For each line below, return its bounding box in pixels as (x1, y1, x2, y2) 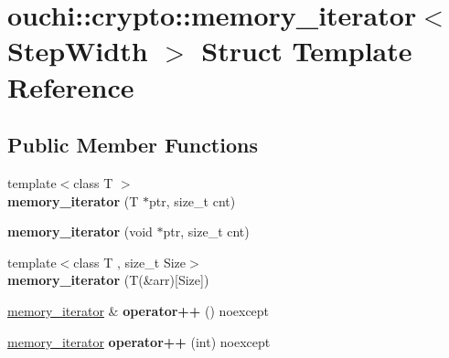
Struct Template (201, 32, 412, 69)
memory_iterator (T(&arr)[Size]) (7, 270, 209, 290)
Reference (7, 68, 134, 105)
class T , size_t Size (73, 252, 187, 271)
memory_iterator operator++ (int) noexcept (7, 332, 271, 351)
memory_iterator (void (7, 222, 153, 241)
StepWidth (7, 32, 148, 69)
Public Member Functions (7, 131, 258, 159)
